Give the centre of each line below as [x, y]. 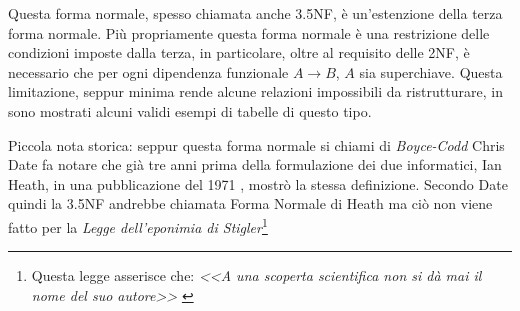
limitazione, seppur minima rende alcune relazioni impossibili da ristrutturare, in [255, 91]
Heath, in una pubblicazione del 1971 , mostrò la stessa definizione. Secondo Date [258, 183]
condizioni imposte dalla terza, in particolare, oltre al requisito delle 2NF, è [239, 52]
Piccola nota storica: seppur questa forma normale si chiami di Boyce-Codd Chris [256, 144]
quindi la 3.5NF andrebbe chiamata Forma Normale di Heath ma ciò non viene [250, 203]
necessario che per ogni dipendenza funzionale [148, 71]
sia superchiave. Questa [431, 71]
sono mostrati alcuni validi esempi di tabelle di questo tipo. [190, 110]
